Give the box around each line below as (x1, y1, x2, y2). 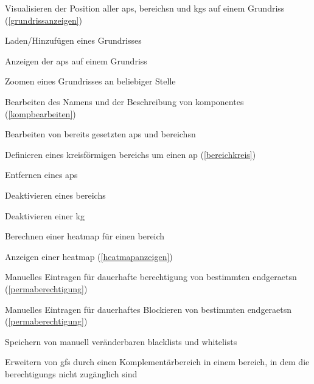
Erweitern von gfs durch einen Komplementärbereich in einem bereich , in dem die (5, 355, 310, 368)
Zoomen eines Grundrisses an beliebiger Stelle (5, 75, 176, 87)
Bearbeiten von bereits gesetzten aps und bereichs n (5, 128, 196, 140)
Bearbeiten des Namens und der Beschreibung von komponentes (5, 95, 244, 108)
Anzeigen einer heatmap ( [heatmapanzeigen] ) (5, 250, 173, 262)
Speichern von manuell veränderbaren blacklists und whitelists (5, 335, 237, 348)
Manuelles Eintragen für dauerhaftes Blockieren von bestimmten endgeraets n (5, 303, 292, 315)
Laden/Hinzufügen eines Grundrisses (5, 34, 142, 47)
